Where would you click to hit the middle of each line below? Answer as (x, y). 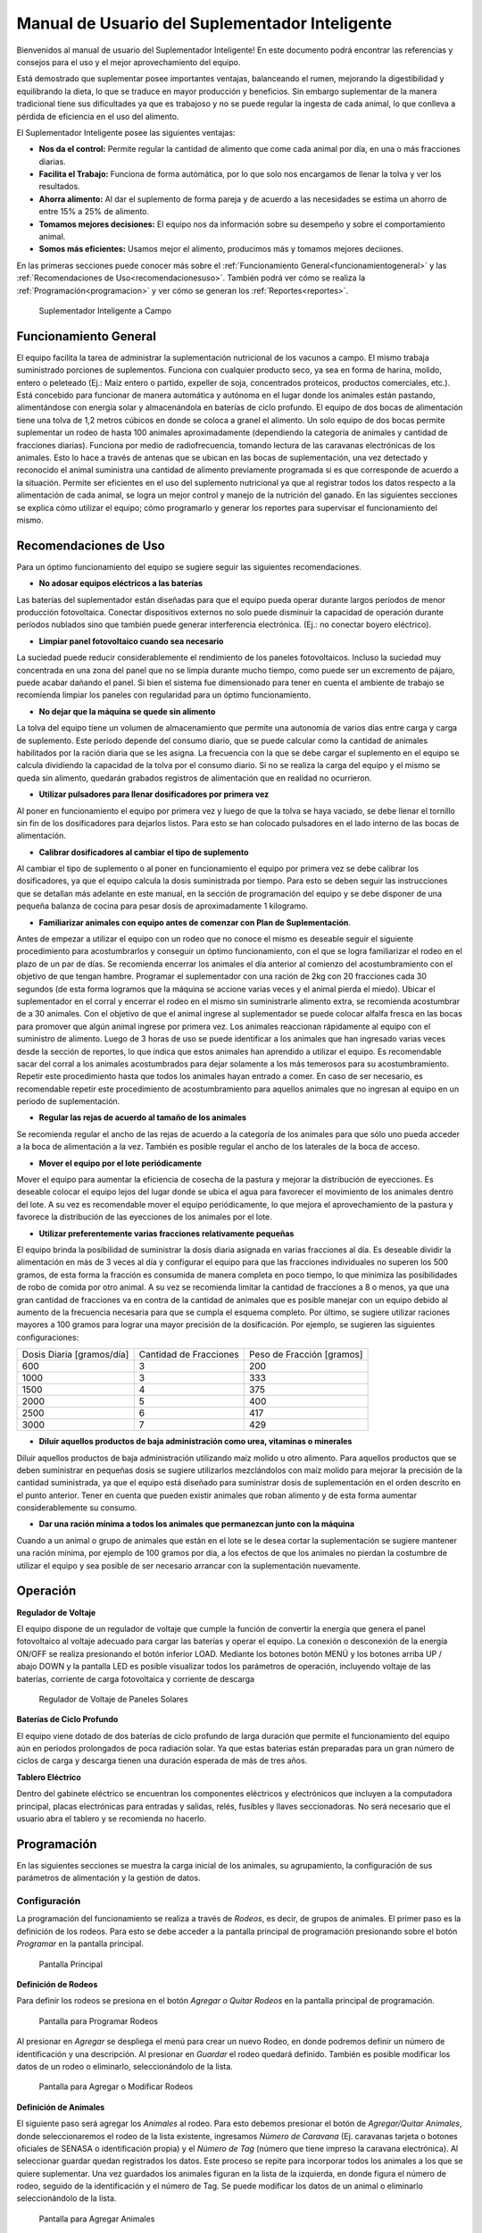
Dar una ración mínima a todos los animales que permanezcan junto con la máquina (197, 1524)
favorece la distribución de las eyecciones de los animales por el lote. (144, 1217)
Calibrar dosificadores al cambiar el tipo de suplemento (144, 852)
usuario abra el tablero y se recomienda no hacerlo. (112, 1819)
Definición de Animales (61, 2107)
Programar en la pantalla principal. (80, 1944)
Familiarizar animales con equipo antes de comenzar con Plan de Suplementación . (195, 922)
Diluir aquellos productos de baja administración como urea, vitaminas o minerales (195, 1442)
